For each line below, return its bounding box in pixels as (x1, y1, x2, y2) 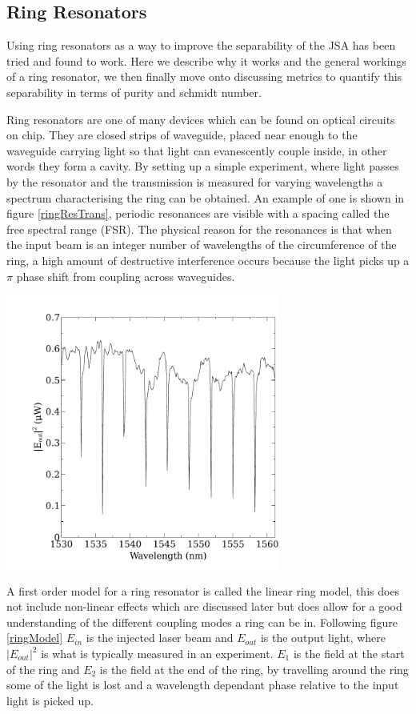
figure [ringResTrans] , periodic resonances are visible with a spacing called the (6, 205, 390, 222)
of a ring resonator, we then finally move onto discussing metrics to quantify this (6, 68, 402, 85)
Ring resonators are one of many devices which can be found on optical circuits (6, 110, 395, 127)
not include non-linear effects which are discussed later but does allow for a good (6, 598, 402, 615)
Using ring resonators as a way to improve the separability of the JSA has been (6, 37, 396, 54)
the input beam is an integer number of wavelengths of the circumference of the (6, 236, 397, 253)
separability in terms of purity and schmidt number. (6, 83, 262, 100)
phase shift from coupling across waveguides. (16, 267, 235, 284)
